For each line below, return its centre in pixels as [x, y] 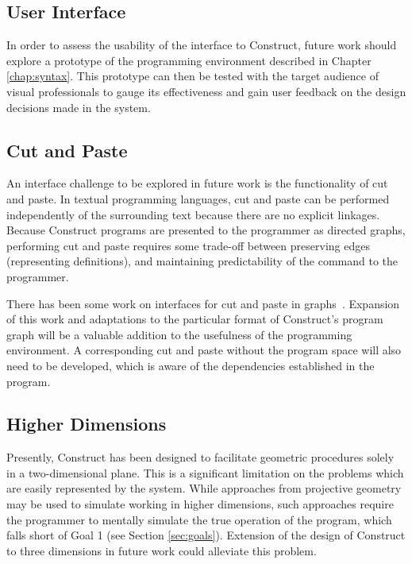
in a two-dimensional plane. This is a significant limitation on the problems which [205, 472]
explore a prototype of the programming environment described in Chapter [189, 60]
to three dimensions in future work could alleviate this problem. [162, 550]
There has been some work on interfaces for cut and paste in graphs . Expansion [203, 303]
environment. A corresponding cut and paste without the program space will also [204, 350]
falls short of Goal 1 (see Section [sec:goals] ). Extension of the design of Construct [206, 535]
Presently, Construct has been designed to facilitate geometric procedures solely [200, 457]
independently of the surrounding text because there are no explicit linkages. [193, 214]
